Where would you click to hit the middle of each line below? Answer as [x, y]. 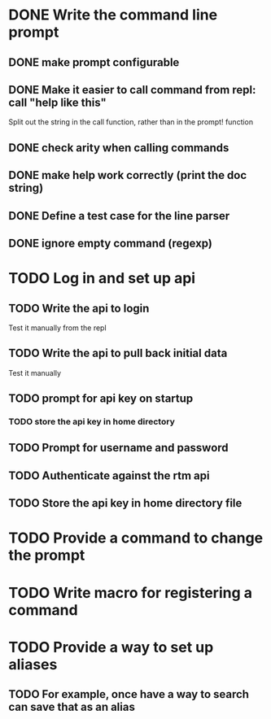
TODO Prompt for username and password [119, 448]
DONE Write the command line [113, 15]
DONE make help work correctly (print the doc [128, 175]
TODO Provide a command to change [136, 538]
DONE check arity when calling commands [119, 148]
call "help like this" [58, 102]
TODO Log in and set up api [102, 279]
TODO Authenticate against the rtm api [109, 475]
